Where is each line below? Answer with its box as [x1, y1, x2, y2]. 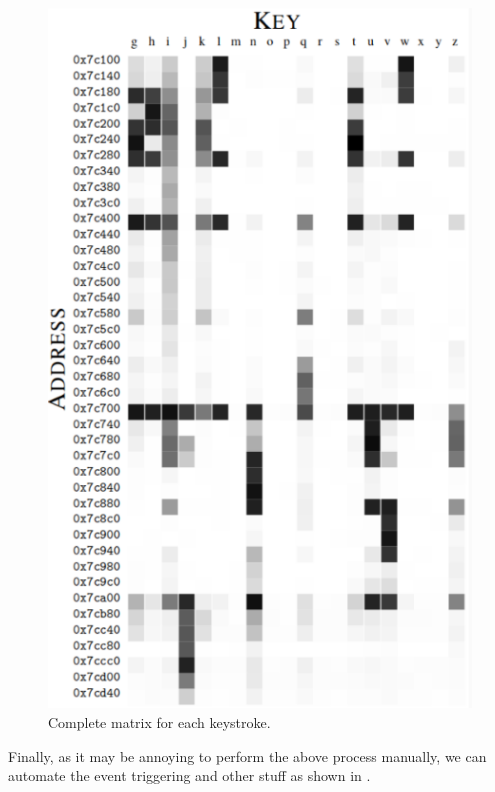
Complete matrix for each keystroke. [48, 711, 271, 732]
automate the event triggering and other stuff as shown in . [8, 765, 371, 786]
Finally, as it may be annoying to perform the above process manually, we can [8, 745, 487, 766]
